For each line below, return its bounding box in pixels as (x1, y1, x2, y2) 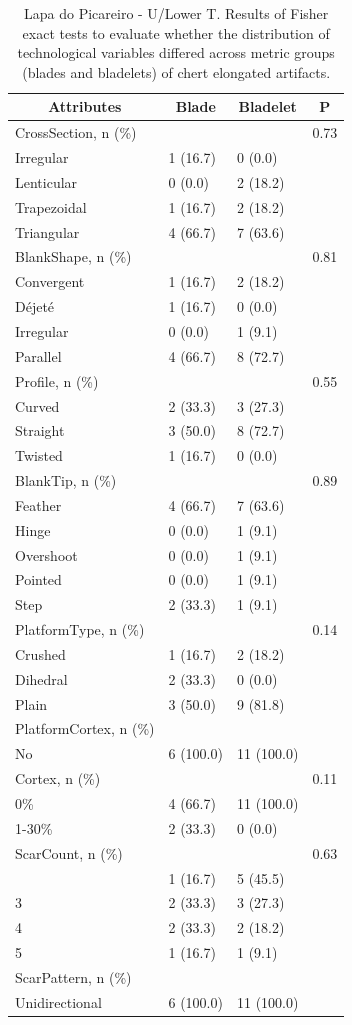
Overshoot (15, 544, 78, 565)
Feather (15, 494, 62, 515)
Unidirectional (15, 991, 102, 1012)
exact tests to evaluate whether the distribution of (22, 22, 330, 43)
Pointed (15, 569, 62, 590)
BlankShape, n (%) (15, 246, 132, 267)
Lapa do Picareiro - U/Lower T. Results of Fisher (24, 3, 329, 23)
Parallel (15, 345, 62, 366)
